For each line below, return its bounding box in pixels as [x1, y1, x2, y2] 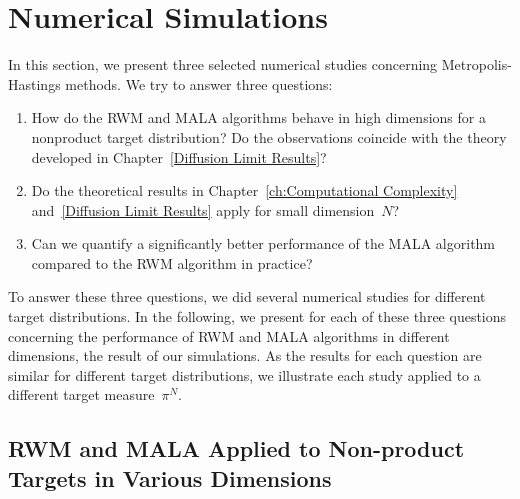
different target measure [8, 384, 155, 405]
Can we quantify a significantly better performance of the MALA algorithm [31, 233, 496, 254]
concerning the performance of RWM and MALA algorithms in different [8, 325, 450, 346]
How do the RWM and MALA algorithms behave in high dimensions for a [31, 107, 486, 128]
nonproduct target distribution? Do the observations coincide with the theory [31, 126, 507, 147]
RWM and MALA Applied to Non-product [8, 433, 465, 464]
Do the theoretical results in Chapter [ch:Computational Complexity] [31, 180, 458, 201]
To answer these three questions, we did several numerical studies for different [8, 286, 486, 307]
